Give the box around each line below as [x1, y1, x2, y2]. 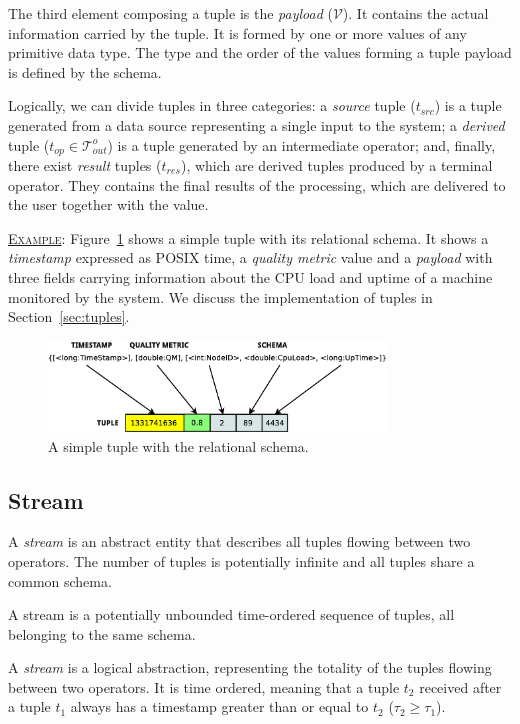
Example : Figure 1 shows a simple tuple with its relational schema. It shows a [8, 227, 489, 248]
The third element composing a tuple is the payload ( [8, 3, 333, 23]
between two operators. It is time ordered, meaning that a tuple [8, 676, 400, 697]
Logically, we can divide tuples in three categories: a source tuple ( [8, 95, 416, 116]
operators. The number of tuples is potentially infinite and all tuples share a [8, 550, 475, 571]
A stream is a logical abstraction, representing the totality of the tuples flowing [8, 657, 492, 678]
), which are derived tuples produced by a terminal [180, 155, 493, 176]
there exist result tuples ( [8, 155, 162, 176]
